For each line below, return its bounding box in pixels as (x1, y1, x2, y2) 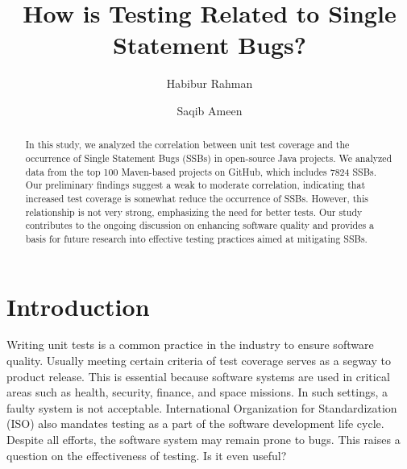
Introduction (6, 289, 150, 322)
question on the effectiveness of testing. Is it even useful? (6, 446, 287, 463)
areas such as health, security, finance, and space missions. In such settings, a (6, 384, 388, 401)
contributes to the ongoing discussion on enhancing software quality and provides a (25, 218, 375, 232)
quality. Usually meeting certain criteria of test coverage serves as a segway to (6, 352, 391, 369)
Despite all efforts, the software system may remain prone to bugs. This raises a (6, 431, 401, 448)
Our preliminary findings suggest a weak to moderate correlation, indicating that (25, 178, 366, 192)
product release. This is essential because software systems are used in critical (6, 367, 390, 384)
